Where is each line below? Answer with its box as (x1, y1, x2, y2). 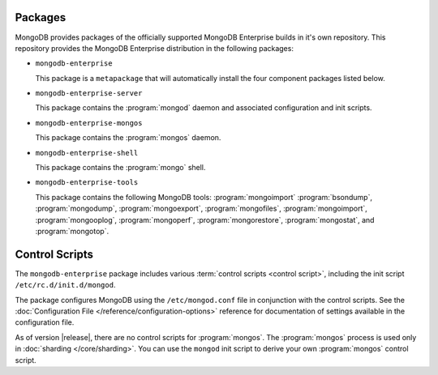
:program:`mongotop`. (35, 226, 109, 236)
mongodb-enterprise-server (35, 89, 143, 98)
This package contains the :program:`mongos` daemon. (35, 133, 221, 143)
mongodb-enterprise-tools (35, 178, 139, 187)
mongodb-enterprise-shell (35, 148, 139, 157)
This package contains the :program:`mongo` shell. (35, 163, 206, 173)
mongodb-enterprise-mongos (35, 118, 143, 127)
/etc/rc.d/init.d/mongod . (15, 280, 116, 290)
